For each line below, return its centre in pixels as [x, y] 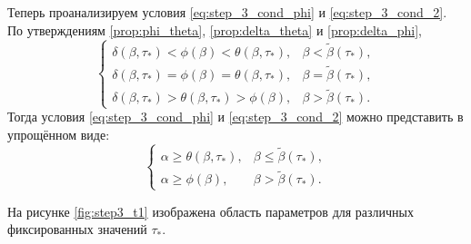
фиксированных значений [77, 229]
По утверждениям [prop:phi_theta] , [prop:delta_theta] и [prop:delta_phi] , [215, 29]
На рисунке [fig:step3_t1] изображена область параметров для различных [211, 211]
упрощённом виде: [59, 135]
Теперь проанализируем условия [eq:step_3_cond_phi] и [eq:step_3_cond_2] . [227, 12]
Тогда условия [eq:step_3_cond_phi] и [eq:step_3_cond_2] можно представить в [235, 117]
